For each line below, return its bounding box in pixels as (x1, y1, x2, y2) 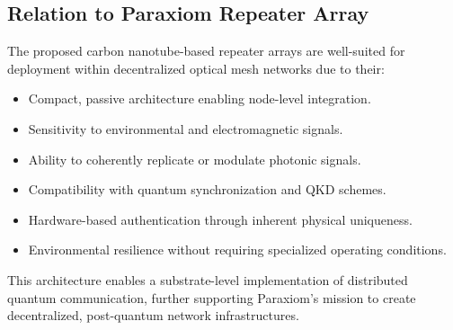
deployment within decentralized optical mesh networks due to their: (7, 58, 385, 77)
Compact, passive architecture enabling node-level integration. (28, 89, 371, 108)
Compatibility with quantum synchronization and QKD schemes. (28, 180, 386, 199)
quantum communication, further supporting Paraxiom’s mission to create (7, 288, 416, 307)
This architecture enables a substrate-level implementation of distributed (7, 270, 408, 289)
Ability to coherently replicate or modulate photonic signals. (28, 149, 361, 168)
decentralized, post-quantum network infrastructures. (7, 306, 299, 325)
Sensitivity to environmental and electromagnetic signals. (28, 119, 343, 138)
